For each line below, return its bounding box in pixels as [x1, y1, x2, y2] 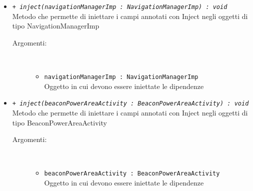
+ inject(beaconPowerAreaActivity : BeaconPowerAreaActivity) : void [12, 100, 249, 107]
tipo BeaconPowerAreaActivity [12, 117, 107, 127]
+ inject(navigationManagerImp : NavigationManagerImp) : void [12, 3, 227, 10]
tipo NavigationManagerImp [12, 20, 99, 31]
